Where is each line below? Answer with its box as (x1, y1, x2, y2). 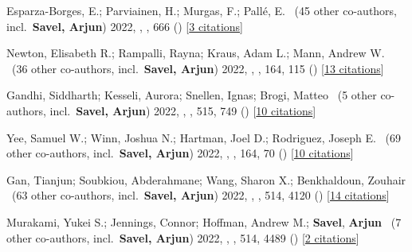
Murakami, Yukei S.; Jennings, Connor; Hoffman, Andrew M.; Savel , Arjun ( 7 (6, 213, 402, 230)
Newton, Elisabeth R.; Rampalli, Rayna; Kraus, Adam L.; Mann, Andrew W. (6, 45, 385, 61)
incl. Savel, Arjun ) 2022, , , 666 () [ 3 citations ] (6, 17, 243, 34)
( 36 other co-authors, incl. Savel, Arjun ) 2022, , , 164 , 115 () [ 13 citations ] (11, 60, 384, 76)
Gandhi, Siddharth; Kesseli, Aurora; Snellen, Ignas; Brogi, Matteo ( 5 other (6, 87, 377, 103)
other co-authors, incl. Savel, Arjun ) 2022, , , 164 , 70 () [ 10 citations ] (6, 145, 354, 161)
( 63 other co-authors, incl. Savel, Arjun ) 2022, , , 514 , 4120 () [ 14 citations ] (11, 187, 390, 204)
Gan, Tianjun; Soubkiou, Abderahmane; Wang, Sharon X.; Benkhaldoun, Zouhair (6, 171, 406, 188)
